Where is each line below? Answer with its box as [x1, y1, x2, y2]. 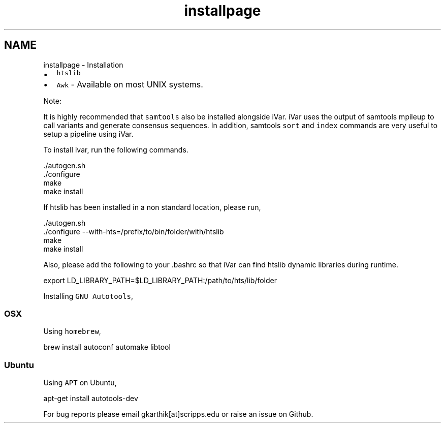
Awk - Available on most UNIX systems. [56, 79, 203, 89]
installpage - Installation [43, 60, 123, 69]
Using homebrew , [43, 327, 101, 336]
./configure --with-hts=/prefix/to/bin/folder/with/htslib [43, 227, 224, 236]
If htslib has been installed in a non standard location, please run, [43, 202, 261, 211]
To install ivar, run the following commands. [43, 145, 188, 154]
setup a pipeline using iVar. [43, 129, 134, 138]
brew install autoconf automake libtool [43, 343, 171, 352]
